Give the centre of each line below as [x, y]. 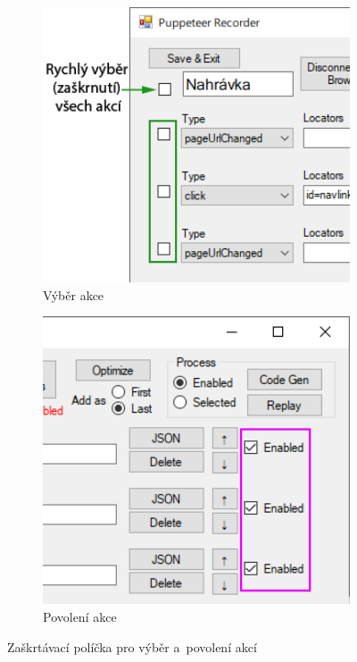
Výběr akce [74, 294]
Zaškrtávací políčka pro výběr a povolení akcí [132, 646]
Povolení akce [80, 616]
